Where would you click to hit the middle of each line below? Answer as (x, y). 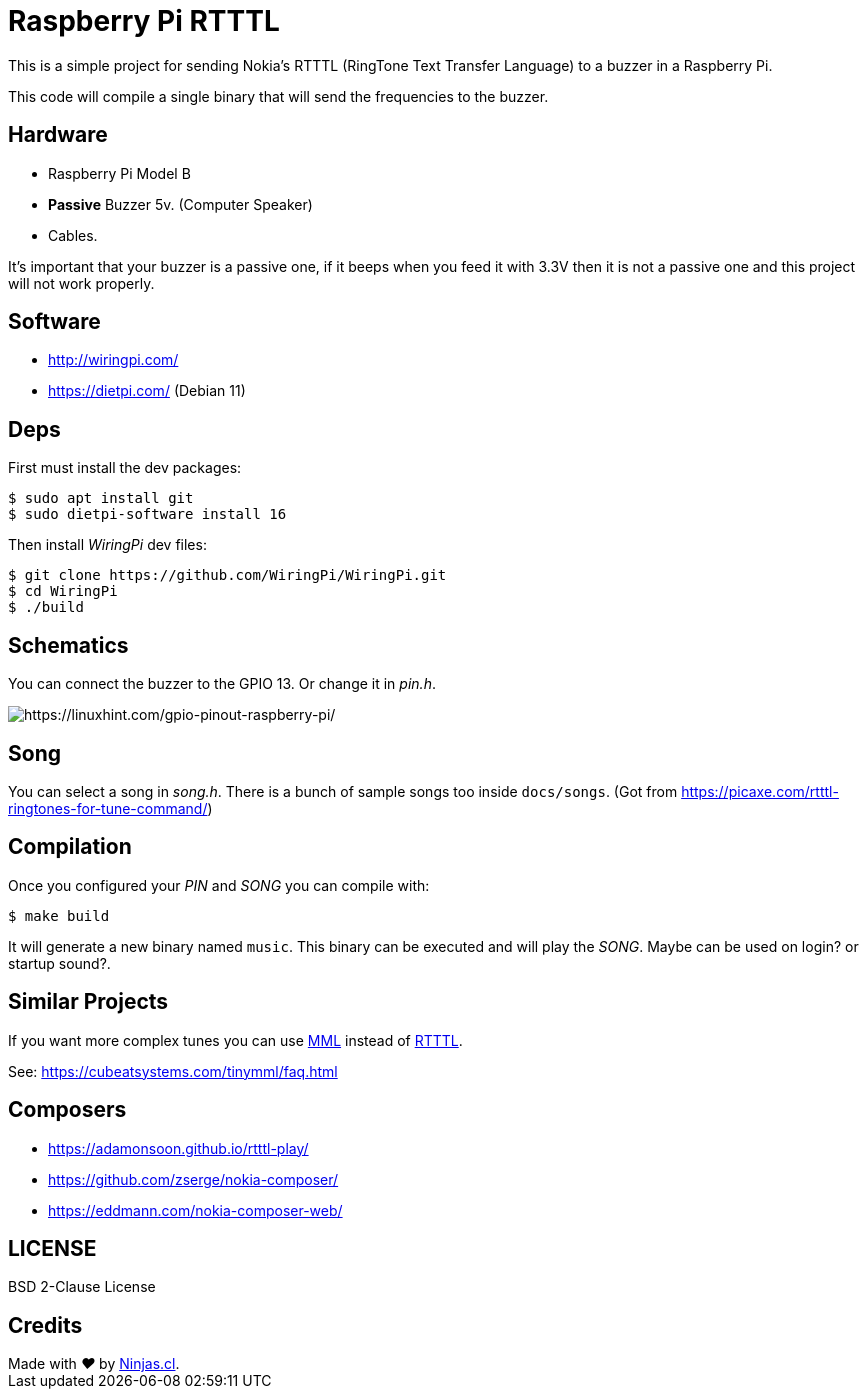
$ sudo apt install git (101, 498)
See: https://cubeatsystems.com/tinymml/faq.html (173, 1071)
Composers (67, 1110)
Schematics (68, 645)
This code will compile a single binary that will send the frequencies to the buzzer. (278, 96)
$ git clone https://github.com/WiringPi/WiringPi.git (227, 575)
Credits (45, 1325)
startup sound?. (59, 963)
